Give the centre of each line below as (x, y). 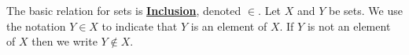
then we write (64, 41)
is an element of (229, 26)
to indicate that (140, 26)
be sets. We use (366, 10)
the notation (36, 26)
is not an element (349, 26)
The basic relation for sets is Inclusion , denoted (124, 10)
